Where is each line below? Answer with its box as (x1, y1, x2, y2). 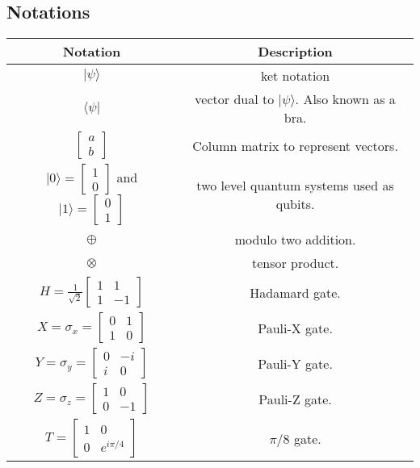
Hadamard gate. (250, 282, 341, 302)
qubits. (275, 194, 315, 214)
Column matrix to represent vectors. (192, 136, 398, 155)
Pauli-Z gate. (258, 389, 332, 408)
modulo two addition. (234, 230, 356, 249)
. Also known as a (295, 90, 396, 109)
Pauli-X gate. (258, 318, 333, 337)
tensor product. (251, 253, 339, 273)
